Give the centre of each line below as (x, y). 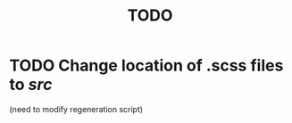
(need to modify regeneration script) (76, 109)
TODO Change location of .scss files (146, 66)
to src (31, 85)
